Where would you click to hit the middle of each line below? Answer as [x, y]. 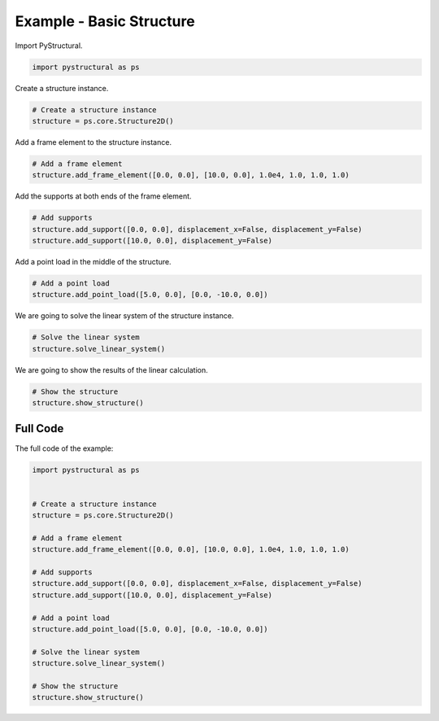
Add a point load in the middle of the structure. [93, 261]
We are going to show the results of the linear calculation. [111, 369]
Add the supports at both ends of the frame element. [103, 196]
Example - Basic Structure [105, 21]
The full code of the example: [64, 448]
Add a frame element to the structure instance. [93, 142]
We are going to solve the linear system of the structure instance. [124, 316]
